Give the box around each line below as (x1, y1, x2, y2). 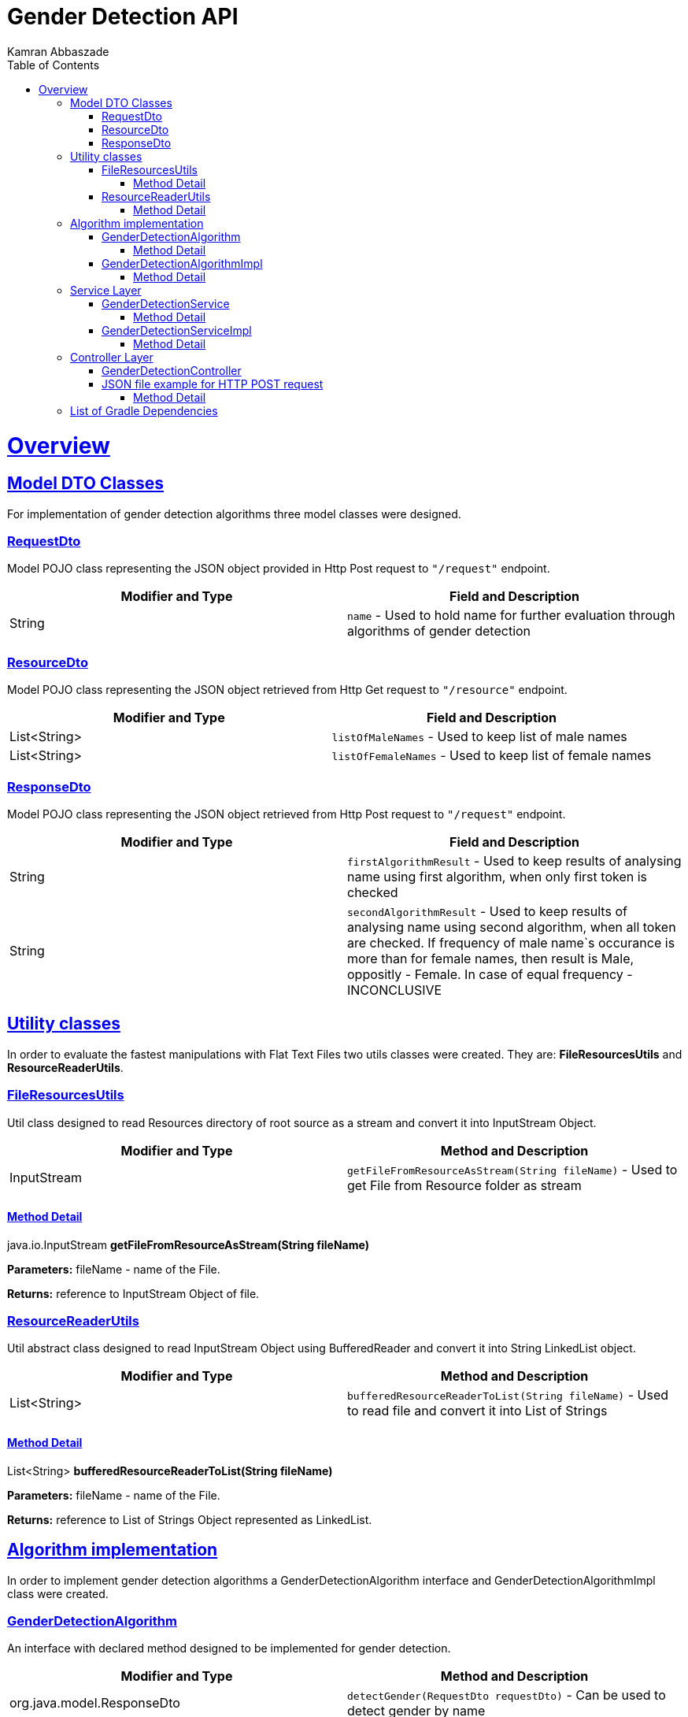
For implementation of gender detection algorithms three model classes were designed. (7, 506, 461, 521)
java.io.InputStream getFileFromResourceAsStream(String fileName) (7, 1237, 369, 1252)
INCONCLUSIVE (347, 981, 442, 998)
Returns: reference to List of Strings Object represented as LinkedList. (7, 1512, 372, 1526)
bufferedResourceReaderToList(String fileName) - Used (347, 1387, 669, 1404)
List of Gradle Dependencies (70, 403, 218, 417)
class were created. (7, 1586, 109, 1600)
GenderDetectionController (102, 363, 242, 377)
